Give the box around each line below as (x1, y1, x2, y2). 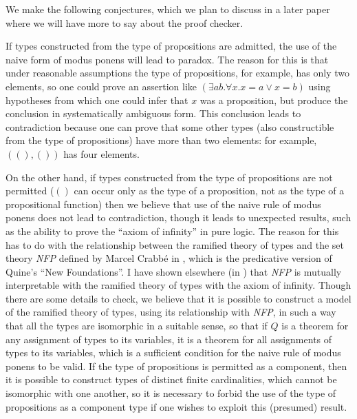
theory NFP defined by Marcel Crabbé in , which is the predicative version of (6, 251, 332, 265)
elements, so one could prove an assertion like (6, 79, 197, 93)
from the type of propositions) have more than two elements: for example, (6, 133, 317, 147)
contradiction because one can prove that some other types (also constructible (6, 119, 334, 134)
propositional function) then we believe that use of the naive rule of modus (6, 196, 321, 211)
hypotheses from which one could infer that (6, 92, 188, 107)
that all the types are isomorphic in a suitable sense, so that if (6, 318, 268, 333)
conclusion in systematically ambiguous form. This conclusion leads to (6, 106, 301, 121)
